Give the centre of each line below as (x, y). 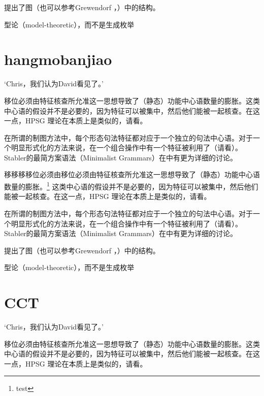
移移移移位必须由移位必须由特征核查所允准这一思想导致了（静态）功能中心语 (132, 174)
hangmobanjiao (58, 59)
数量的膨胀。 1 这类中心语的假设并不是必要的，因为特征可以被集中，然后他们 (131, 186)
